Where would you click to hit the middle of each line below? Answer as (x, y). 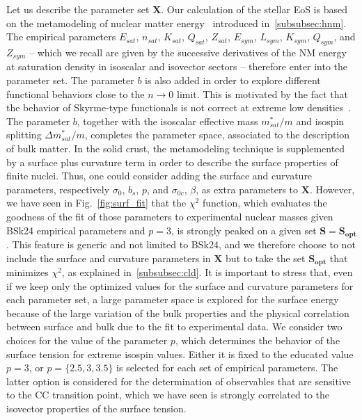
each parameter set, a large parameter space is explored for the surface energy (173, 299)
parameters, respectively (58, 189)
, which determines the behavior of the (258, 340)
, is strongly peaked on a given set (244, 230)
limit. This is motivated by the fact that (262, 94)
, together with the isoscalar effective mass (167, 121)
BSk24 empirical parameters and (76, 230)
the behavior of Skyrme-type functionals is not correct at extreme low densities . (179, 107)
